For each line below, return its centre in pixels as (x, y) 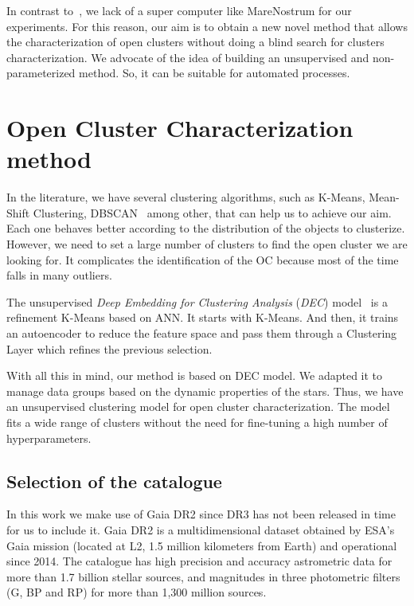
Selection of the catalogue (114, 481)
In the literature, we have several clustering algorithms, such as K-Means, (186, 197)
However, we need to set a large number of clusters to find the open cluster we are (207, 244)
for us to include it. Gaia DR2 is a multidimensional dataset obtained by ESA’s (201, 529)
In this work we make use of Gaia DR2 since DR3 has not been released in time (201, 514)
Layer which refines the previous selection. (109, 348)
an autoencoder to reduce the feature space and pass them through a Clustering (202, 333)
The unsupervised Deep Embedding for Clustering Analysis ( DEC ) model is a (197, 301)
